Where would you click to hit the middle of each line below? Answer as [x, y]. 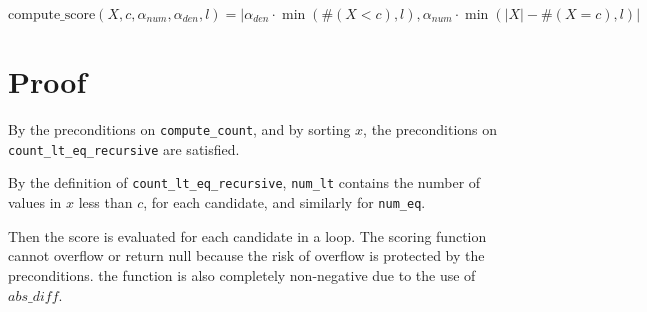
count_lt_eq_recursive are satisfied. [124, 148]
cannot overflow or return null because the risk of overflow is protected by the [246, 255]
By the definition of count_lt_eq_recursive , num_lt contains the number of [244, 182]
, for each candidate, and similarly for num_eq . [284, 202]
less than [105, 202]
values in [35, 202]
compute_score [52, 15]
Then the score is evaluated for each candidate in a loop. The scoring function [247, 235]
